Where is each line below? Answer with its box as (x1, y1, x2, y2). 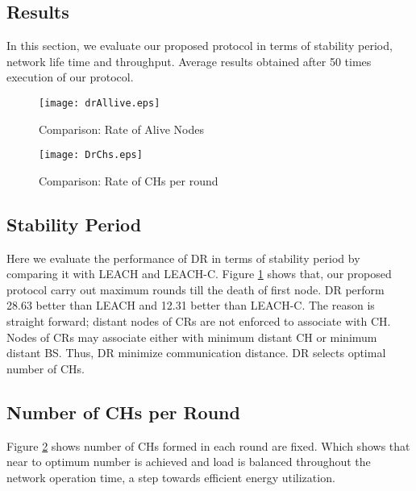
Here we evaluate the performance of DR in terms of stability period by (6, 249, 360, 266)
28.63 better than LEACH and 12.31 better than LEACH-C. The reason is (6, 297, 375, 314)
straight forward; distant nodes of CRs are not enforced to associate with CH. (6, 313, 391, 330)
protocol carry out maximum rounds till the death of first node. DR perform (6, 281, 385, 298)
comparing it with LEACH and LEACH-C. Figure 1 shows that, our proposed (6, 265, 392, 282)
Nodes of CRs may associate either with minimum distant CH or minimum (6, 328, 377, 345)
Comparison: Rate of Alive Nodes (39, 120, 204, 137)
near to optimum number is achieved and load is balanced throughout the (6, 453, 371, 470)
